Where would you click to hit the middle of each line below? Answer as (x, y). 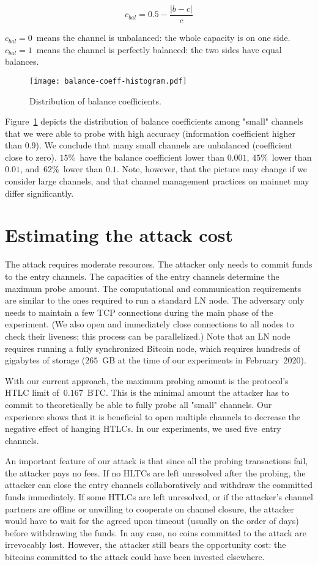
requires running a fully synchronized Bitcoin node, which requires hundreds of (153, 348)
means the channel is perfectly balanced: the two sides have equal (159, 49)
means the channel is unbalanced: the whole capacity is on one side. (163, 38)
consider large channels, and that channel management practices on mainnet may (157, 181)
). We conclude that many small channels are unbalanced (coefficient (164, 145)
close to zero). (31, 157)
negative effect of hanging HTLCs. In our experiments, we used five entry (143, 428)
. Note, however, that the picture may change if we (212, 169)
